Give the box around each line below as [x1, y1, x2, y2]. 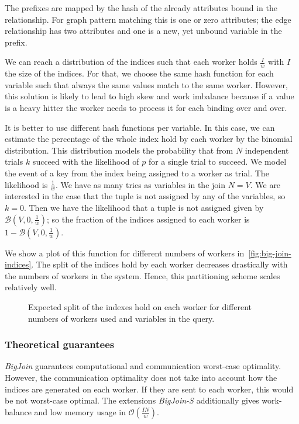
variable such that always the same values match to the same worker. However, [5, 78, 288, 91]
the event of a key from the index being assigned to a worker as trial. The [5, 166, 269, 179]
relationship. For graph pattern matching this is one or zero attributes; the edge [5, 13, 291, 25]
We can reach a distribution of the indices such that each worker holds [5, 55, 257, 68]
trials [5, 155, 23, 168]
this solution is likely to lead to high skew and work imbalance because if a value [5, 90, 294, 102]
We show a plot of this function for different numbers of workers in [5, 246, 245, 259]
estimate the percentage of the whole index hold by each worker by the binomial [5, 133, 293, 145]
